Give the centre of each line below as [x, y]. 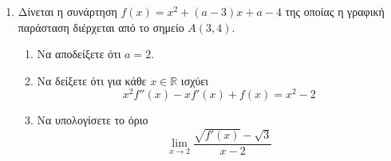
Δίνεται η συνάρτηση [67, 11]
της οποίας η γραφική [335, 11]
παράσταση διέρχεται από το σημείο [101, 27]
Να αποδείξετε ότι [79, 54]
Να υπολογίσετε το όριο [93, 120]
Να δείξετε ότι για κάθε [92, 80]
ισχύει [194, 80]
